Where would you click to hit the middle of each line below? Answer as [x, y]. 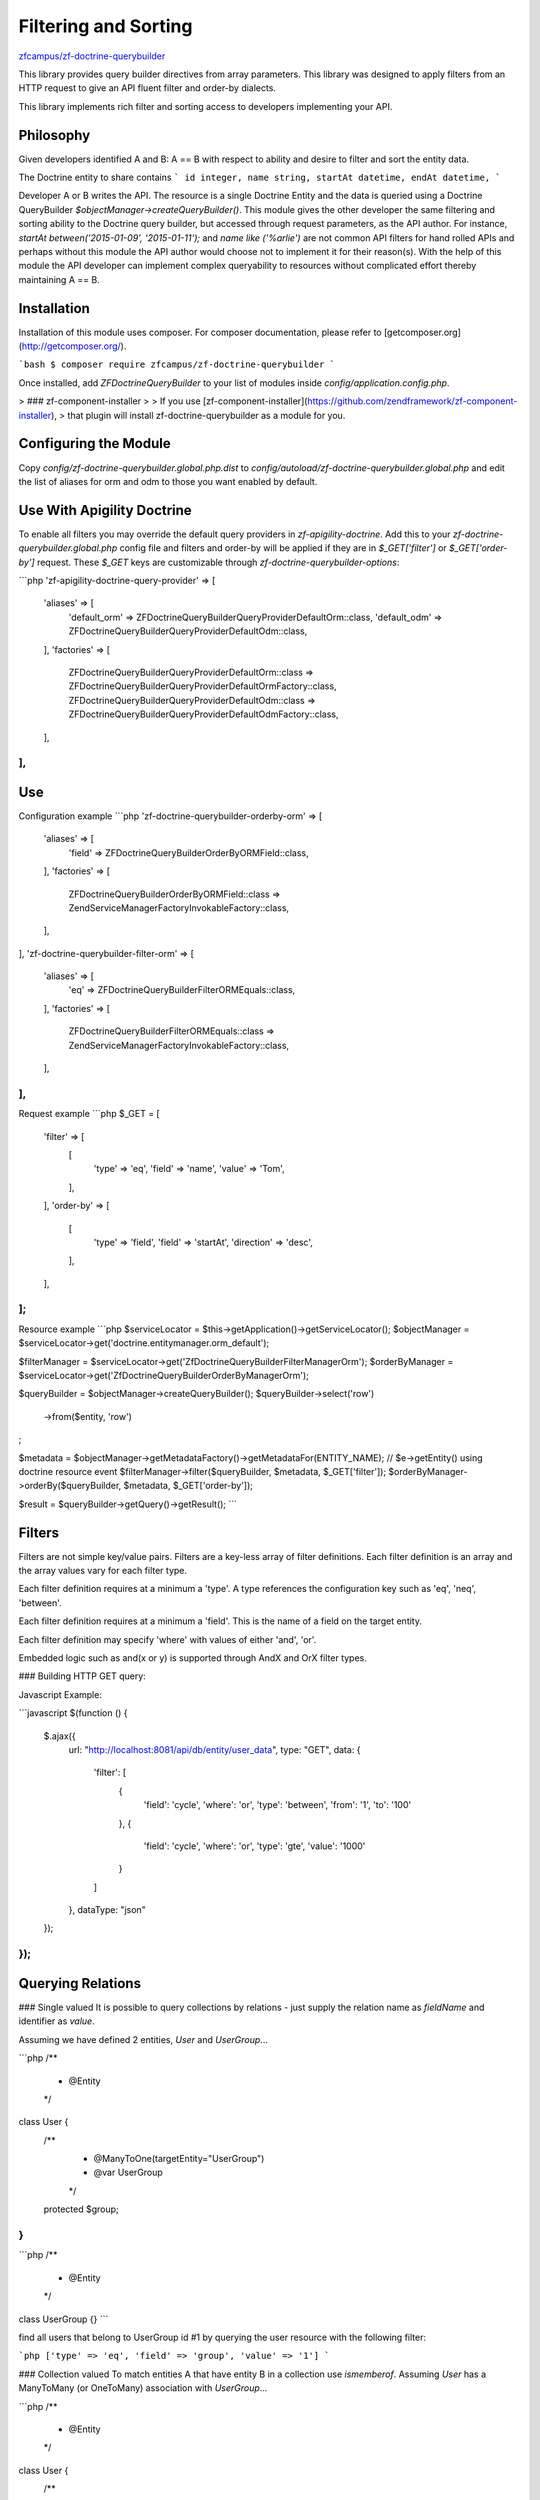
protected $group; [81, 2209]
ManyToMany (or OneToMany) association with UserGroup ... [143, 2388]
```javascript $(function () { [73, 1713]
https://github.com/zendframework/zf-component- [412, 401]
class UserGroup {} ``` [63, 2319]
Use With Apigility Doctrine [105, 510]
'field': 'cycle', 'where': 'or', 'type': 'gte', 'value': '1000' [254, 1846]
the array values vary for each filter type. [103, 1571]
